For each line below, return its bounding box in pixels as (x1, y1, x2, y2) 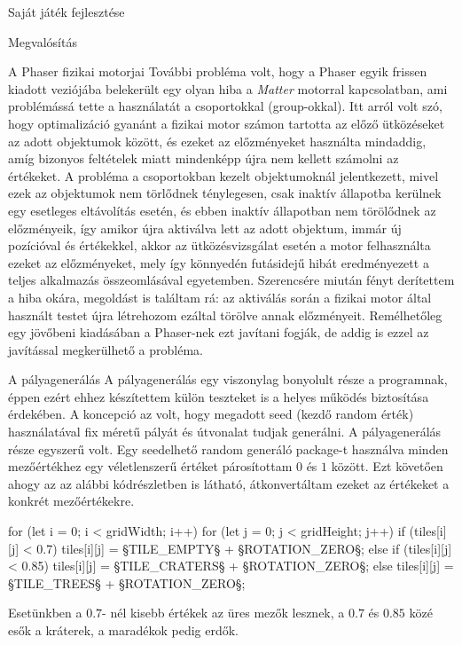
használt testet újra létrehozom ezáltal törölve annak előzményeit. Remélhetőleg (8, 305, 442, 324)
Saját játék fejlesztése (8, 3, 125, 20)
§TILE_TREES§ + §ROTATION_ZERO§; (8, 573, 246, 592)
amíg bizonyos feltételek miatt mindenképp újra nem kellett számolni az (8, 149, 399, 168)
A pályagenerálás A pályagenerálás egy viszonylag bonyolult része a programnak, (8, 370, 448, 389)
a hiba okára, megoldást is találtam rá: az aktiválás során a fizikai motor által (8, 287, 432, 306)
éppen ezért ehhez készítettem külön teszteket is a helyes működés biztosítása (8, 387, 429, 405)
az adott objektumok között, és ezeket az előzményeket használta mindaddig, (8, 131, 427, 150)
